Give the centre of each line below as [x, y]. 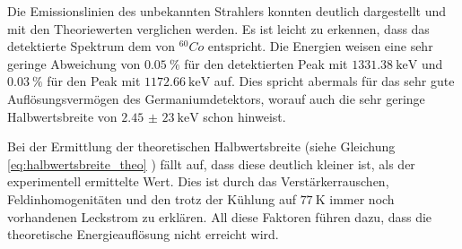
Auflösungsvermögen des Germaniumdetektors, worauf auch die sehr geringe [216, 98]
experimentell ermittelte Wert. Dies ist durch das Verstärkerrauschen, [198, 181]
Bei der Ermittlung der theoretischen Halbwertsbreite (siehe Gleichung [201, 146]
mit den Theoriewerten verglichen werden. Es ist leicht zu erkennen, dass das [218, 28]
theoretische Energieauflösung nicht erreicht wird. [143, 234]
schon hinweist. [244, 116]
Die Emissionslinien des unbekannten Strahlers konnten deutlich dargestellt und [227, 11]
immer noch [362, 198]
